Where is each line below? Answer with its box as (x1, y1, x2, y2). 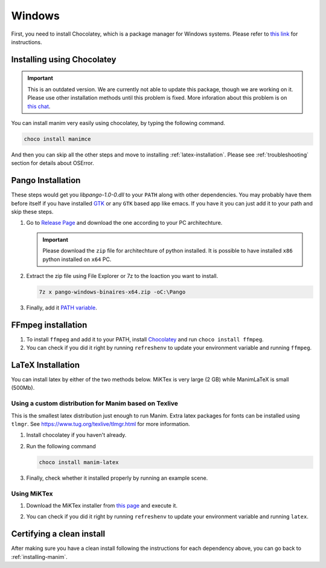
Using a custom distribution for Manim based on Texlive (11, 399, 178, 408)
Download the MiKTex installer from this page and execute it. (26, 502, 178, 509)
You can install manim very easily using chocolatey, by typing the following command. (11, 119, 226, 126)
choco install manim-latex (39, 459, 119, 465)
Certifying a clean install (11, 529, 106, 539)
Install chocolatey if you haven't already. (26, 431, 127, 439)
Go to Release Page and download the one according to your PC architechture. (26, 219, 223, 227)
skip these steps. (11, 208, 54, 215)
